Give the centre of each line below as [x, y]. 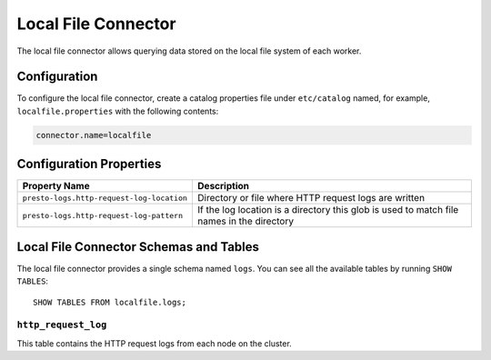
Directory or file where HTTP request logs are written [311, 198]
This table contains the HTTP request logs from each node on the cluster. [155, 343]
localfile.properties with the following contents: [118, 111]
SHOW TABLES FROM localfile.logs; [110, 302]
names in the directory [245, 221]
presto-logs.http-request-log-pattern [103, 215]
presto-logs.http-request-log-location [105, 198]
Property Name [56, 186]
